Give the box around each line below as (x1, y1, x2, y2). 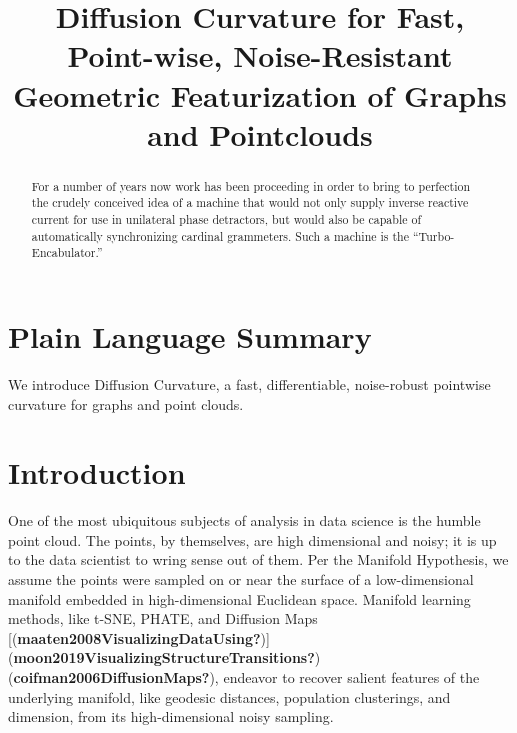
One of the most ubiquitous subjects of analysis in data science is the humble (8, 510, 481, 531)
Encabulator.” (31, 244, 103, 261)
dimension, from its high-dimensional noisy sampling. (8, 706, 334, 727)
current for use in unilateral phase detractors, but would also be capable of (31, 211, 422, 228)
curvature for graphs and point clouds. (8, 393, 244, 414)
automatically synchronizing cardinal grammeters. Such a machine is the (31, 227, 409, 244)
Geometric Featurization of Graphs (13, 74, 507, 115)
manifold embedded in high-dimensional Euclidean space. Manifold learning (8, 588, 471, 609)
